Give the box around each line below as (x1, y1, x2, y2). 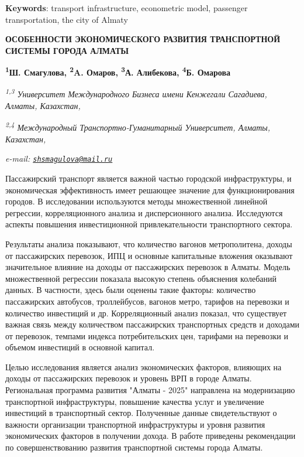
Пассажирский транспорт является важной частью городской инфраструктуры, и (5, 172, 292, 184)
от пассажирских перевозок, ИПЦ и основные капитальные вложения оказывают (5, 249, 293, 261)
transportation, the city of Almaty (5, 13, 128, 25)
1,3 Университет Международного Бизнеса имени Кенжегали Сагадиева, (5, 86, 267, 100)
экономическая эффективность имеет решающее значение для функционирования (5, 183, 295, 196)
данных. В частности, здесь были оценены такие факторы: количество (5, 284, 256, 296)
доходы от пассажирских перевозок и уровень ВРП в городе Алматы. (5, 372, 252, 384)
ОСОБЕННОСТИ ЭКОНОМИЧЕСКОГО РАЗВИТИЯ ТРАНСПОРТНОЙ (5, 33, 281, 45)
